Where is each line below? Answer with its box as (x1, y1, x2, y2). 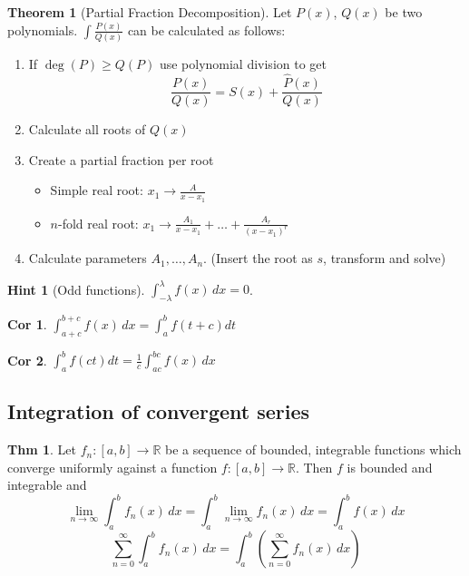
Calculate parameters (28, 249, 147, 268)
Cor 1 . (7, 314, 47, 333)
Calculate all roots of (28, 120, 146, 139)
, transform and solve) (323, 249, 446, 268)
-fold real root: (58, 213, 139, 232)
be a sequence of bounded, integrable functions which (165, 440, 462, 459)
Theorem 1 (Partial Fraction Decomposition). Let (7, 3, 292, 21)
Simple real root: (50, 181, 143, 200)
